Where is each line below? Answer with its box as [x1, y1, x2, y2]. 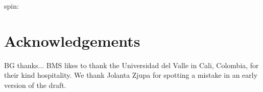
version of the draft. [4, 79, 66, 90]
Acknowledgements [4, 30, 140, 51]
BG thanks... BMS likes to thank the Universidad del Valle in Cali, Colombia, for [4, 59, 259, 70]
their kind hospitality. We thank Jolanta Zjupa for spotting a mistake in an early [4, 70, 258, 80]
